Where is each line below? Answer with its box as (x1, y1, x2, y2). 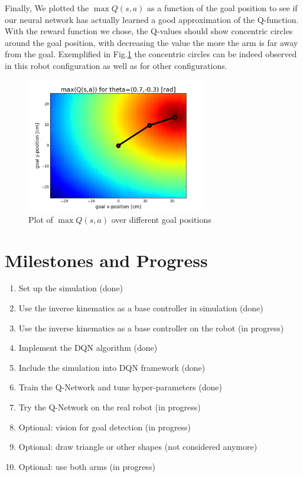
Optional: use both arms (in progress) (18, 460, 155, 472)
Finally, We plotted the (5, 2, 89, 14)
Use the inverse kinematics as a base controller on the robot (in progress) (18, 321, 284, 334)
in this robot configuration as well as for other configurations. (5, 59, 227, 71)
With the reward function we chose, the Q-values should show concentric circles (5, 25, 293, 37)
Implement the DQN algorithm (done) (18, 341, 158, 354)
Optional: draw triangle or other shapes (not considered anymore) (18, 440, 258, 453)
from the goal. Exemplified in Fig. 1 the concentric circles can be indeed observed (5, 48, 297, 60)
